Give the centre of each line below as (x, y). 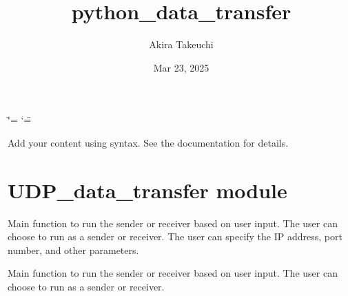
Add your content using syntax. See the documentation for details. (148, 142)
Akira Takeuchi (181, 44)
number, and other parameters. (73, 250)
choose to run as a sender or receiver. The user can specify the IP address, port (175, 236)
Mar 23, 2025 (181, 67)
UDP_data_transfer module (147, 190)
